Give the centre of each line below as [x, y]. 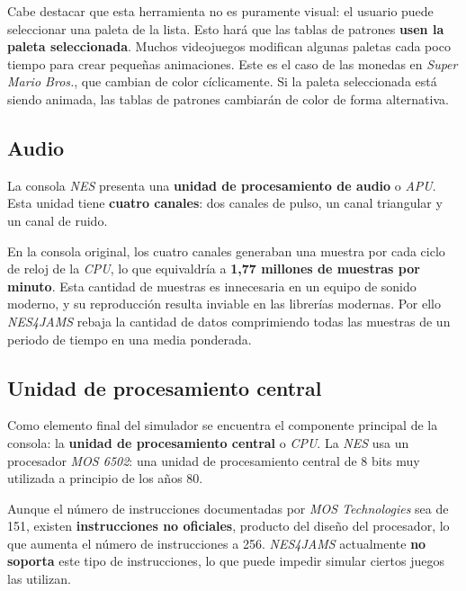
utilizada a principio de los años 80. [105, 478]
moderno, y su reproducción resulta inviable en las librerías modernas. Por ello [224, 304]
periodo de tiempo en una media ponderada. [130, 339]
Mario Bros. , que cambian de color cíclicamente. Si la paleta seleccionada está [222, 81]
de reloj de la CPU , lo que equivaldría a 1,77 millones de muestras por [214, 269]
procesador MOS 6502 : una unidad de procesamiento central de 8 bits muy [214, 460]
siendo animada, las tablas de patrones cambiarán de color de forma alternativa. [228, 98]
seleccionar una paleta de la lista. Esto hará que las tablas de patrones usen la [226, 28]
